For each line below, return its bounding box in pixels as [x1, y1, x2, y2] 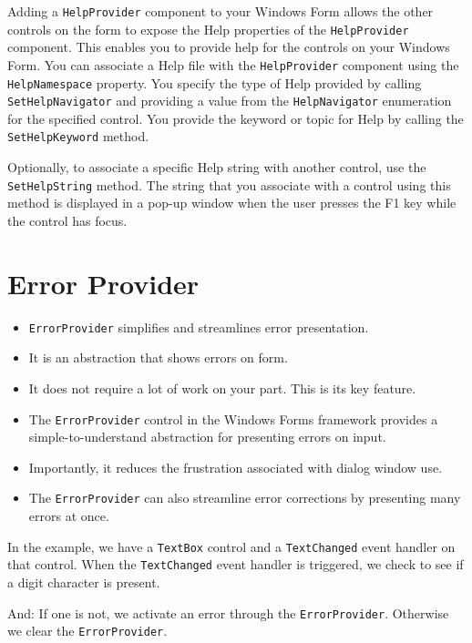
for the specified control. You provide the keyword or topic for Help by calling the [7, 108, 464, 128]
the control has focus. [7, 210, 128, 230]
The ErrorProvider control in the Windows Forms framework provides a [28, 409, 438, 428]
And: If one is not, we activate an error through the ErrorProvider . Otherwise [7, 603, 449, 622]
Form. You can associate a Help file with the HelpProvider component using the [7, 55, 459, 74]
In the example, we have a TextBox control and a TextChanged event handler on [7, 536, 456, 556]
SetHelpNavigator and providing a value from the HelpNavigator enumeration [7, 91, 452, 110]
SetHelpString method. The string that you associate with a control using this [7, 175, 451, 194]
